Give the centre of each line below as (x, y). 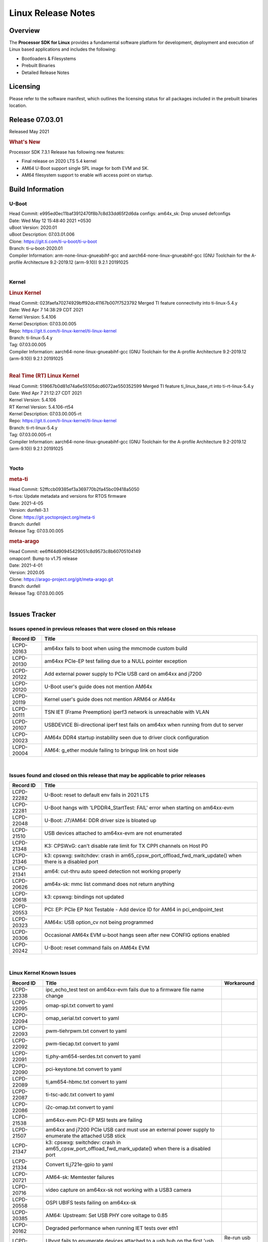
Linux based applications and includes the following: (63, 49)
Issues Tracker (33, 614)
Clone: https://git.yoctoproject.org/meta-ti (52, 517)
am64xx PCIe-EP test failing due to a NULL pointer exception (116, 661)
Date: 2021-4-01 (26, 565)
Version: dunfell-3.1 (29, 510)
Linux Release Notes (52, 13)
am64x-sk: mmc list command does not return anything (109, 884)
